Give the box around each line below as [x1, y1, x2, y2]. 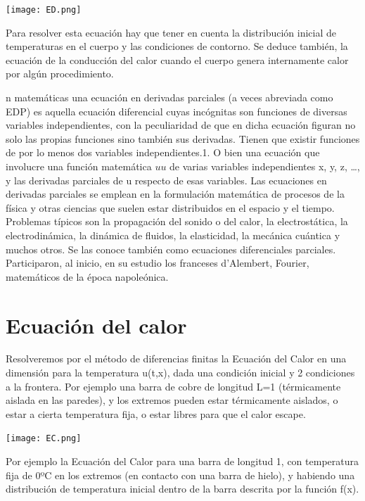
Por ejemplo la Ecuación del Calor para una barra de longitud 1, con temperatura [6, 454, 359, 469]
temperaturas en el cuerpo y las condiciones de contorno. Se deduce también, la [6, 39, 348, 53]
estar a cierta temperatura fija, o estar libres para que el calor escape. [6, 406, 306, 421]
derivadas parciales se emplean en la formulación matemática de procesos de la [6, 186, 345, 201]
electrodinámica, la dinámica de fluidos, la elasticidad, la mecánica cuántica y [6, 227, 340, 242]
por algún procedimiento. [6, 66, 114, 81]
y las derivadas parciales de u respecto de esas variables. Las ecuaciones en [6, 172, 327, 187]
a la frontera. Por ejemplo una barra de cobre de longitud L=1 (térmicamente [6, 379, 341, 393]
